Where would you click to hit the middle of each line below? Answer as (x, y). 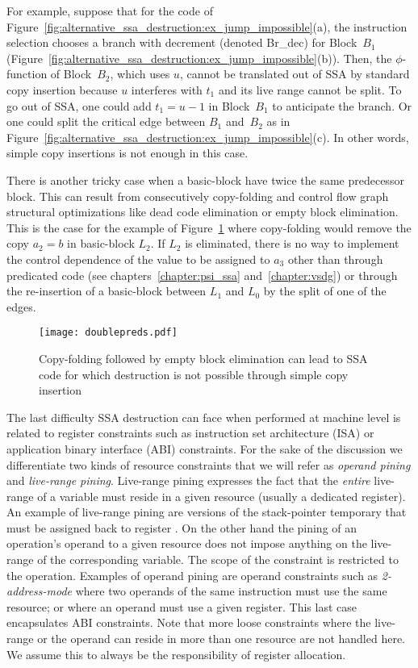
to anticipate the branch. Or (342, 105)
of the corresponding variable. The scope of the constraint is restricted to (218, 559)
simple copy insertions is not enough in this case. (127, 153)
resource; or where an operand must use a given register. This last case (182, 606)
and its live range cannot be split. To (310, 89)
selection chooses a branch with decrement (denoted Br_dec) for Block (182, 42)
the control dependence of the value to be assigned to (138, 259)
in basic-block (101, 243)
